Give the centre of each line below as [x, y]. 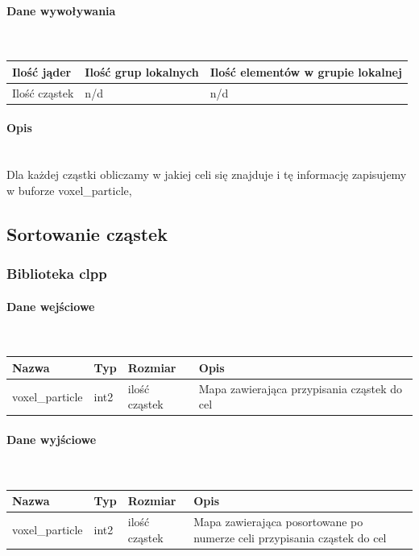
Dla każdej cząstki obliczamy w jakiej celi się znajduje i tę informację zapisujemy [207, 174]
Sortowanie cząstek [87, 233]
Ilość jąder [42, 71]
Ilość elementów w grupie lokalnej [306, 71]
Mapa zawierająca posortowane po [278, 522]
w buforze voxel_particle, [69, 190]
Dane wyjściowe [52, 440]
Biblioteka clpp [57, 274]
